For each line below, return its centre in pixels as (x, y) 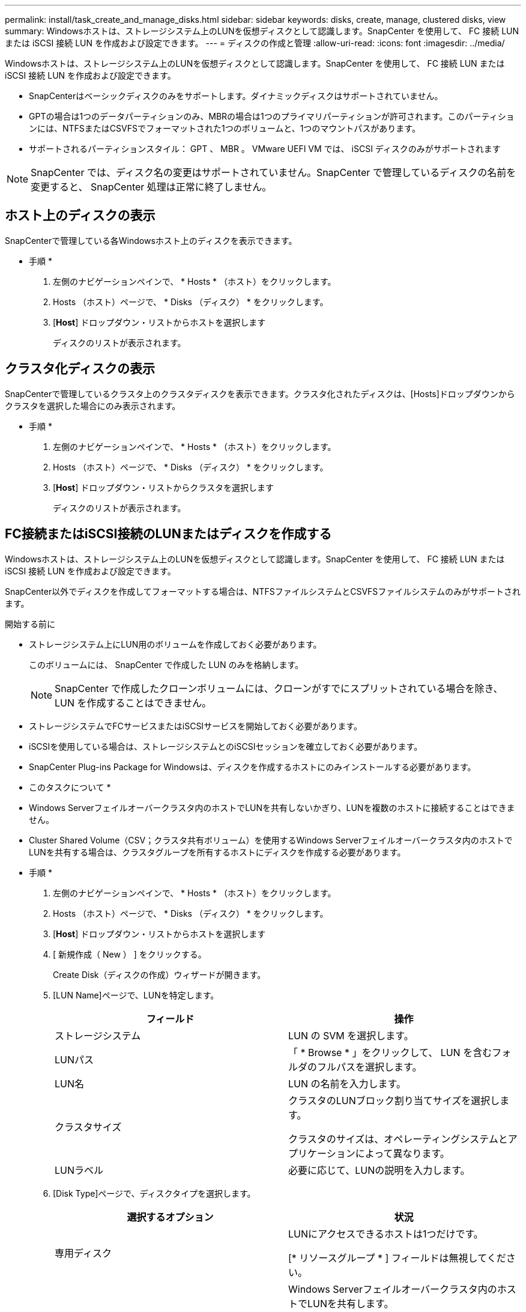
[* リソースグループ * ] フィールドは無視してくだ (397, 1258)
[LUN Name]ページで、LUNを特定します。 (136, 995)
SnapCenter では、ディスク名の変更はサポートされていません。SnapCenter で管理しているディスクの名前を (274, 172)
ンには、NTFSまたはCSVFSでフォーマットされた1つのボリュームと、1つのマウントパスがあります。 (225, 128)
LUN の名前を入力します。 (347, 1083)
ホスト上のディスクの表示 (80, 216)
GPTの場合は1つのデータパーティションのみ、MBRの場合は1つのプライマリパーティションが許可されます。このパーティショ (272, 116)
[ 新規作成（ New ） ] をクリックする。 (130, 954)
